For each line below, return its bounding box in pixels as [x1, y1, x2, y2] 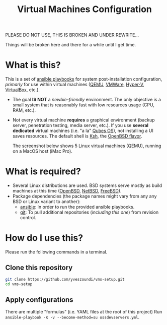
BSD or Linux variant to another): [12, 199, 80, 205]
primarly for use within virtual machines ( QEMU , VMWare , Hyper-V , [5, 82, 144, 88]
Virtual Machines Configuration [17, 4, 152, 15]
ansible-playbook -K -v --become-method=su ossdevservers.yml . [5, 314, 140, 320]
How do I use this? [5, 232, 83, 244]
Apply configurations [5, 295, 74, 304]
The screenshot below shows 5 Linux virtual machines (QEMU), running [12, 143, 161, 149]
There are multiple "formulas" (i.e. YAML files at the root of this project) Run [5, 309, 162, 315]
